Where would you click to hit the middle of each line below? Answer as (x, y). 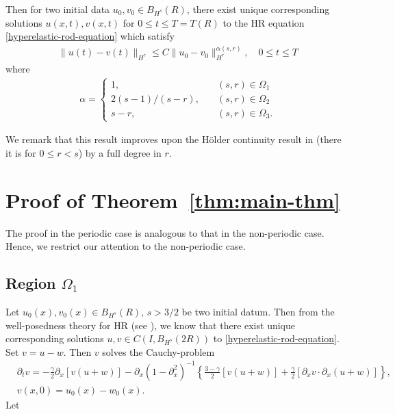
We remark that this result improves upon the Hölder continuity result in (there (174, 139)
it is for (21, 152)
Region (31, 283)
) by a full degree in (120, 152)
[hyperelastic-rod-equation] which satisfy (90, 36)
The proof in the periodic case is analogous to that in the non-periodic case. (165, 232)
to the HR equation (264, 22)
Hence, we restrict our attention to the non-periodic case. (126, 246)
